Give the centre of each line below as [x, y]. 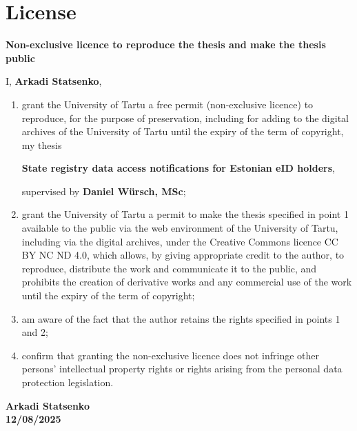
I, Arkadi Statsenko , [54, 81]
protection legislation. [68, 382]
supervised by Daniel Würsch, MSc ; [104, 191]
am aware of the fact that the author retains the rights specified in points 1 [181, 318]
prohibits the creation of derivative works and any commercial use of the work [187, 282]
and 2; [35, 332]
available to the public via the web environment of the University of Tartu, [180, 228]
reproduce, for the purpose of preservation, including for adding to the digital [185, 118]
